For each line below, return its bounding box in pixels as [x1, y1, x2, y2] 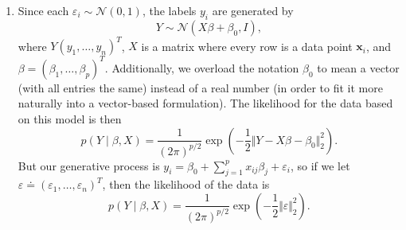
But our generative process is [18, 157, 160, 173]
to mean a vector [317, 59, 400, 76]
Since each [18, 2, 69, 18]
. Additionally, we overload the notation [104, 59, 299, 76]
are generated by [212, 2, 294, 18]
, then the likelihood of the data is [102, 176, 270, 193]
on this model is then [18, 110, 122, 127]
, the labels [142, 2, 197, 18]
